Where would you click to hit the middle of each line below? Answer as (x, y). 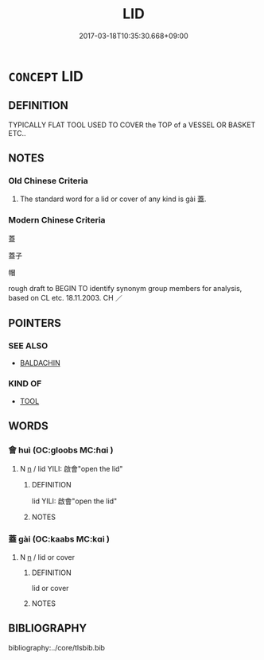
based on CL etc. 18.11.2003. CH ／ (66, 297)
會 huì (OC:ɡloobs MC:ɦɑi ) (61, 450)
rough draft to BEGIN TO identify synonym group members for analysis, (125, 288)
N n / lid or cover (47, 557)
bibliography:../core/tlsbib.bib (57, 647)
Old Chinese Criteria (49, 181)
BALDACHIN (40, 363)
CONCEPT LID (46, 76)
